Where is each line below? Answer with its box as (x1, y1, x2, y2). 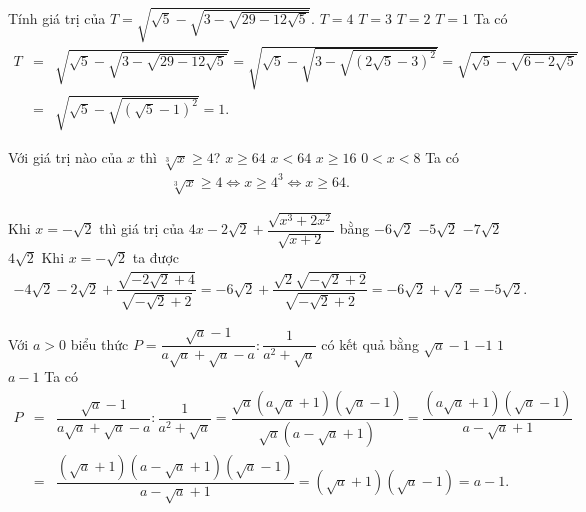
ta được (132, 247, 179, 268)
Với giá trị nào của (8, 146, 123, 167)
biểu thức (70, 333, 129, 354)
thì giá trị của (99, 218, 185, 239)
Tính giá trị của (8, 8, 106, 29)
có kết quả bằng (321, 333, 419, 354)
